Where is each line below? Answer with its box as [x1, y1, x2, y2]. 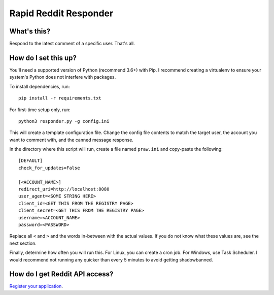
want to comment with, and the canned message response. [9, 137, 134, 143]
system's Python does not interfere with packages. [9, 74, 116, 80]
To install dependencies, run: [9, 83, 71, 89]
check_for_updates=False [18, 165, 80, 171]
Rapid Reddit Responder [9, 8, 114, 19]
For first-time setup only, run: [9, 107, 71, 113]
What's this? [9, 27, 51, 36]
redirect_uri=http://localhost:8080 [18, 186, 110, 192]
